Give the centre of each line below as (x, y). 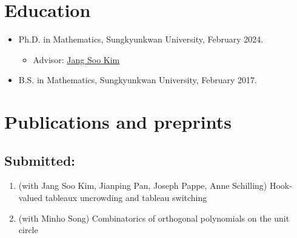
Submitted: (40, 160)
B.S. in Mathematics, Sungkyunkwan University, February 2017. (138, 80)
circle (28, 230)
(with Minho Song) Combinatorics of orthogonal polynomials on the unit (154, 218)
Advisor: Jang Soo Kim (76, 59)
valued (31, 198)
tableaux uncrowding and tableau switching (126, 198)
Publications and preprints (118, 122)
